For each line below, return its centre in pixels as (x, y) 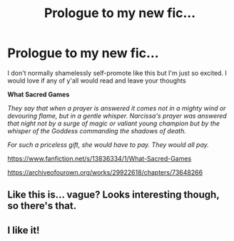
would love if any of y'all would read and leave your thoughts (97, 81)
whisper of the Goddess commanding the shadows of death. (97, 130)
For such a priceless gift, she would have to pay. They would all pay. (108, 145)
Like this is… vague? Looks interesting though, (113, 195)
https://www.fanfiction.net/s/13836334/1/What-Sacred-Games (100, 158)
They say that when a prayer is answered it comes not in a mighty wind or (117, 108)
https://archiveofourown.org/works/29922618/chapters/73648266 (105, 172)
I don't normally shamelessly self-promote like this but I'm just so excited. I (117, 73)
